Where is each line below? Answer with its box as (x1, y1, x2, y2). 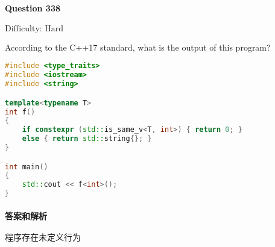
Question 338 (5, 1, 61, 14)
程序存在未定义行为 (5, 233, 81, 242)
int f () (5, 107, 36, 116)
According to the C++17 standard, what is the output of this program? (5, 40, 271, 53)
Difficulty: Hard (5, 24, 64, 33)
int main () (5, 162, 48, 171)
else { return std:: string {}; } (22, 134, 152, 143)
